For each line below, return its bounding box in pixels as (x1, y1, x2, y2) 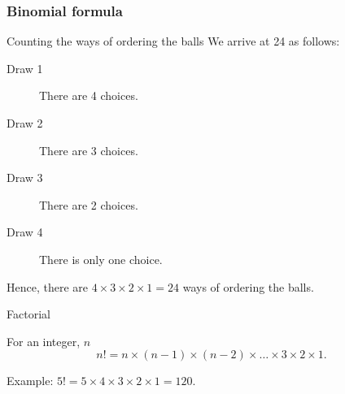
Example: (7, 372, 54, 389)
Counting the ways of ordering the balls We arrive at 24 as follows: (7, 32, 340, 50)
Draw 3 (7, 169, 43, 186)
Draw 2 (7, 115, 43, 131)
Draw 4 (7, 223, 43, 240)
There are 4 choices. (39, 87, 138, 104)
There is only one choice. (39, 250, 163, 267)
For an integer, (7, 332, 81, 349)
